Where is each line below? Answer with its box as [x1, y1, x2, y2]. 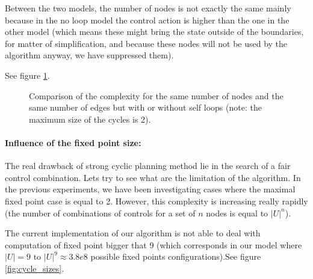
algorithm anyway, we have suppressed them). [5, 49, 174, 61]
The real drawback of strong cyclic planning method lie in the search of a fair [5, 159, 291, 172]
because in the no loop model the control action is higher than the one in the [5, 13, 290, 26]
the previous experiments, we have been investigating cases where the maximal [5, 183, 296, 195]
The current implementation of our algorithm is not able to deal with [5, 227, 261, 239]
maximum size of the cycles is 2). [29, 112, 151, 125]
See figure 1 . [5, 69, 50, 81]
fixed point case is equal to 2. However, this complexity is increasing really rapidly [5, 194, 308, 207]
